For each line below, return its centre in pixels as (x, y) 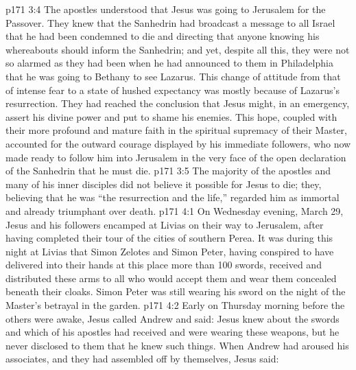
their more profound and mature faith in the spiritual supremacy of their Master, (176, 130)
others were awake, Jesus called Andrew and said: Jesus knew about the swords (173, 318)
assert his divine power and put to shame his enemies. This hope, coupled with (171, 116)
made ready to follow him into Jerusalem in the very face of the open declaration (176, 157)
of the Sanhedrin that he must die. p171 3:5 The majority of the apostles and (168, 171)
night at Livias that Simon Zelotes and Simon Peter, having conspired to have (170, 251)
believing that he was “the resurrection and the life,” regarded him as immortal (173, 197)
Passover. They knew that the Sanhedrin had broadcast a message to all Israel (170, 22)
